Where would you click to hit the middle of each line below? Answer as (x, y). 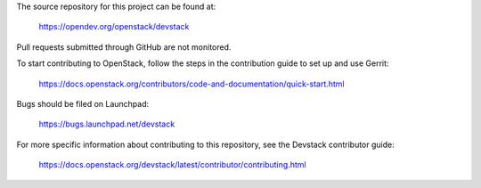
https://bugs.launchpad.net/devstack (107, 124)
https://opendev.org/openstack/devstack (114, 27)
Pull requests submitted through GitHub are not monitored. (124, 47)
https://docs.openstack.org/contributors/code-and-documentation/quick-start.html (192, 84)
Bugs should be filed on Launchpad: (83, 103)
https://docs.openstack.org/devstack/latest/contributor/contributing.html (172, 165)
